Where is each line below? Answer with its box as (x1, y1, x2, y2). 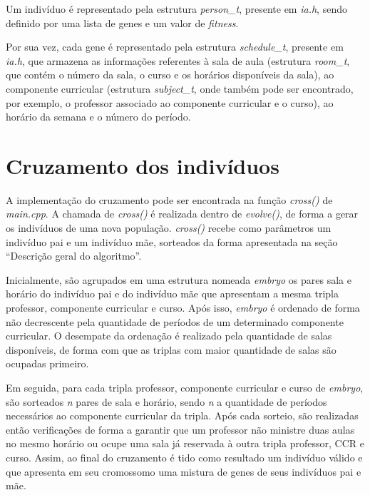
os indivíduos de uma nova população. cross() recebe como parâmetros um (6, 220, 332, 235)
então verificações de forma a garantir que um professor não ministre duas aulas (6, 422, 355, 437)
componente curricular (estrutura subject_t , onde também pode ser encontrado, (6, 81, 354, 96)
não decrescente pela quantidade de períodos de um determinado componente (6, 314, 344, 329)
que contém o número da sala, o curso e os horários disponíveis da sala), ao (6, 67, 334, 82)
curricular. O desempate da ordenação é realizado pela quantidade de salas (6, 328, 332, 343)
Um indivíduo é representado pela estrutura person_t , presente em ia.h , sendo (6, 1, 347, 16)
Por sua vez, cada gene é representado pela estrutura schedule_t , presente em (6, 39, 344, 54)
